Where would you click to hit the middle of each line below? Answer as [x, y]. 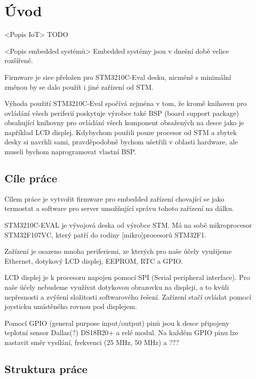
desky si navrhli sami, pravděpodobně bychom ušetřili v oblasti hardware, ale [121, 142]
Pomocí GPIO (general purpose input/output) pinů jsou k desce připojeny [117, 323]
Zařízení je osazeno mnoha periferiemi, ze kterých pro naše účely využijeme [118, 251]
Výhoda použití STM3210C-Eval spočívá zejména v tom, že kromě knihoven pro [126, 103]
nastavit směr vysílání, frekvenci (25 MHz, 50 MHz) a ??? [92, 342]
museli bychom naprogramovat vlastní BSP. [71, 152]
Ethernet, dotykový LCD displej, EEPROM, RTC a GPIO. [94, 260]
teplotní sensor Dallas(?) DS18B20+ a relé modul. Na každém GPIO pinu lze [121, 332]
